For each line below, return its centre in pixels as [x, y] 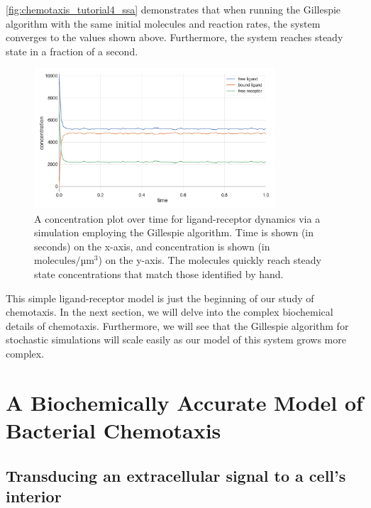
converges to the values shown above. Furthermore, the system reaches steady [175, 37]
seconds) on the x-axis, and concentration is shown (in [152, 246]
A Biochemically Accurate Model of [184, 402]
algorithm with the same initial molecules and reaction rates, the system [163, 23]
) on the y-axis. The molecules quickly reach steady [210, 260]
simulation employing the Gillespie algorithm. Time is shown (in [174, 232]
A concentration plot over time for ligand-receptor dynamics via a [177, 218]
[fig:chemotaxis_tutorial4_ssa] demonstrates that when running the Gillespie [173, 9]
